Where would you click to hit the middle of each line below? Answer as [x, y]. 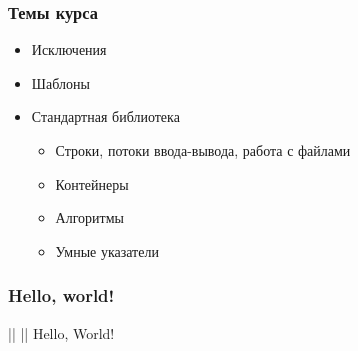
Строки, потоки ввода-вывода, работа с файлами [203, 150]
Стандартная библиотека [105, 116]
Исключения [69, 49]
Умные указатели [107, 250]
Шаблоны [60, 82]
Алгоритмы [89, 217]
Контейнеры [92, 183]
